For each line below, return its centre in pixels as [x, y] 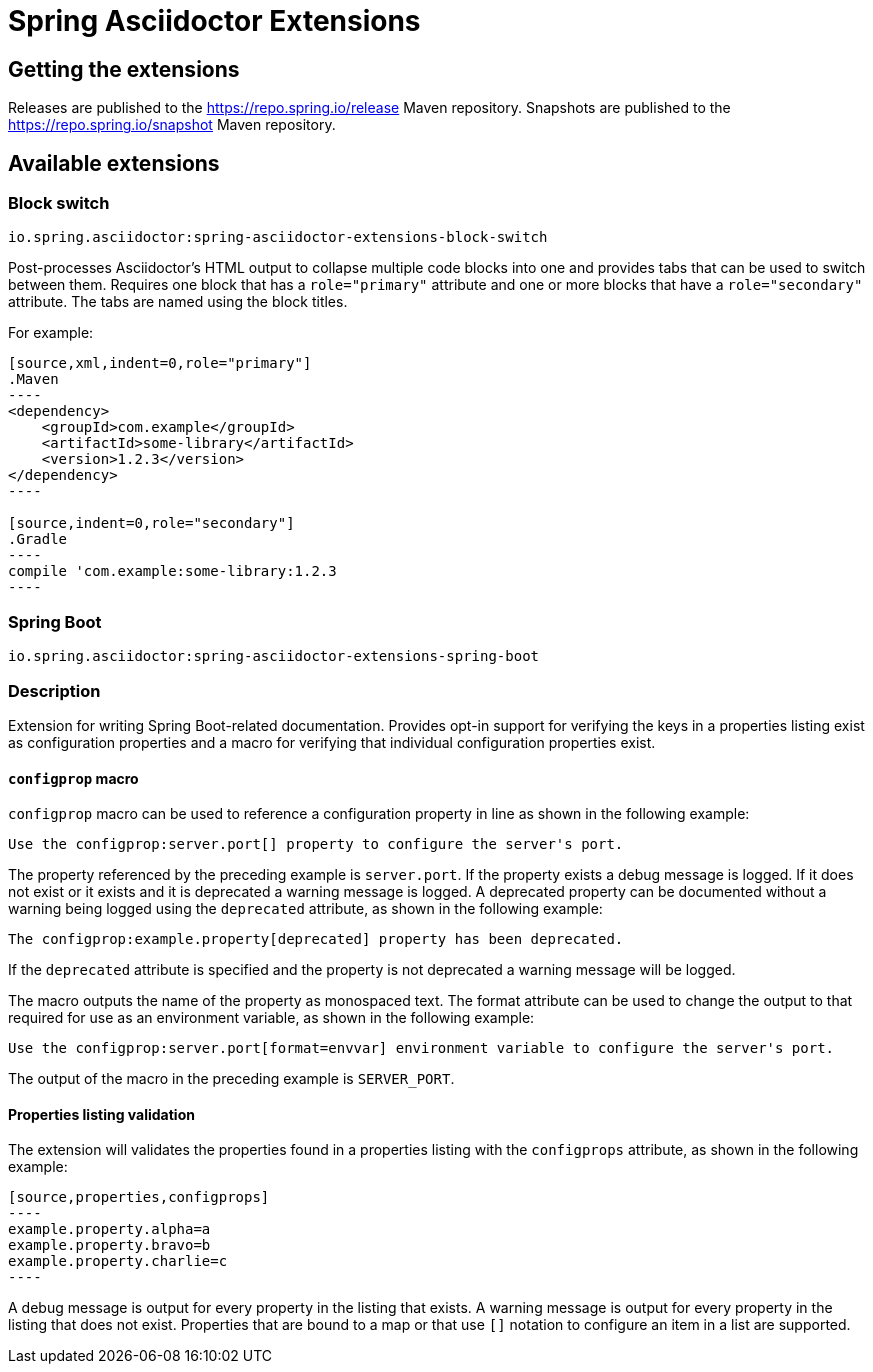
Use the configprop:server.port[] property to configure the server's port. [316, 844]
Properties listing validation [101, 1114]
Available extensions [114, 163]
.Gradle [38, 539]
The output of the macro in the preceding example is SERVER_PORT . [231, 1079]
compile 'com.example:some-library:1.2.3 [172, 571]
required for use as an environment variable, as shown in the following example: [271, 1018]
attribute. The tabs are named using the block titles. [178, 302]
